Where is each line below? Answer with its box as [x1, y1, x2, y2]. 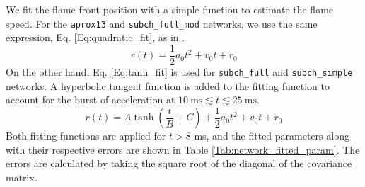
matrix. [6, 170, 37, 184]
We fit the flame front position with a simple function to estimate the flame [6, 2, 334, 16]
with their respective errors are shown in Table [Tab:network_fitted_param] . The [6, 142, 360, 157]
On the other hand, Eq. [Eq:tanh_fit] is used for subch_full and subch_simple [6, 64, 353, 79]
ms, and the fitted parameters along [194, 128, 349, 143]
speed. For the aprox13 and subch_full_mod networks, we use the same [6, 16, 318, 30]
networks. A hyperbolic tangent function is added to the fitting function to [6, 78, 330, 93]
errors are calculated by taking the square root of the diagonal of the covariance [6, 156, 352, 171]
